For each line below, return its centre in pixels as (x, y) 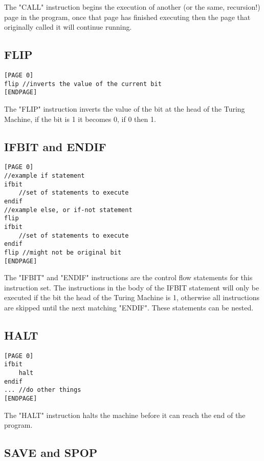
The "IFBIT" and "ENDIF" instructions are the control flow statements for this (128, 277)
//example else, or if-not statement (68, 210)
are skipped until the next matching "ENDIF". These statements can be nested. (129, 307)
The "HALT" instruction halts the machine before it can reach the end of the (125, 415)
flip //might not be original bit (63, 252)
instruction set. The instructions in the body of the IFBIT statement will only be (132, 287)
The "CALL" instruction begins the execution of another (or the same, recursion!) (132, 7)
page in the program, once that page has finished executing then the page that (127, 17)
